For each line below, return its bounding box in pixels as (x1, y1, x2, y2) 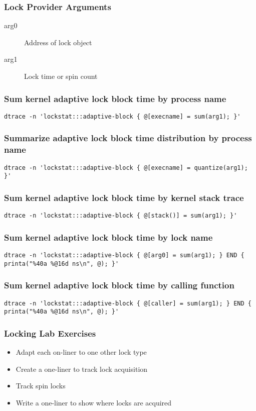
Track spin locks (16, 380, 66, 391)
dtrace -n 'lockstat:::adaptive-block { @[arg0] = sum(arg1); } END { (4, 252, 244, 259)
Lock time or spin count (24, 71, 98, 81)
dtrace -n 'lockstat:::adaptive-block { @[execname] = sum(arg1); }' (4, 113, 241, 120)
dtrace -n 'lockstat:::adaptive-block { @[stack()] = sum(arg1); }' (4, 212, 237, 220)
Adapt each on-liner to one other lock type (16, 347, 147, 357)
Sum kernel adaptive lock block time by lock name (4, 231, 213, 243)
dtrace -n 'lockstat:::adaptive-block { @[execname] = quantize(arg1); (4, 164, 248, 171)
